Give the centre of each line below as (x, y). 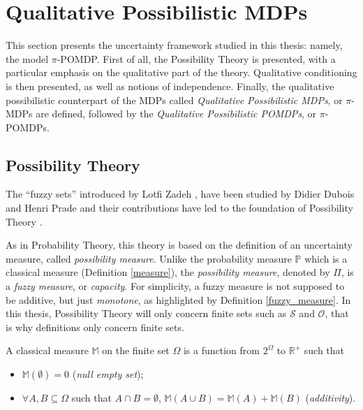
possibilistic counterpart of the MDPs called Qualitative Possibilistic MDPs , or (174, 100)
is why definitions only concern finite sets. (95, 327)
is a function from (221, 350)
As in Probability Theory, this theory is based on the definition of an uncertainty (179, 245)
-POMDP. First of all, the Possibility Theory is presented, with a (196, 58)
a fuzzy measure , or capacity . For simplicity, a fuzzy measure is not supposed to (175, 286)
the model (27, 58)
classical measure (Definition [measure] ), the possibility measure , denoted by (168, 272)
